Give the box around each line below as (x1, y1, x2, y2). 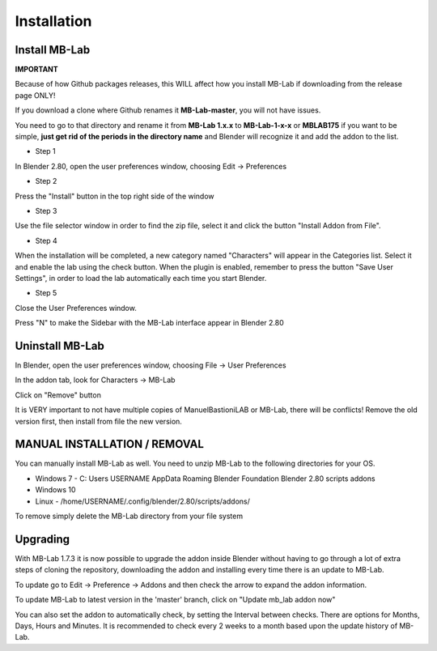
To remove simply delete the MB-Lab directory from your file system (15, 511, 243, 521)
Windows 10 (35, 485, 76, 495)
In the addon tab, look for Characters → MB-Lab (15, 375, 176, 385)
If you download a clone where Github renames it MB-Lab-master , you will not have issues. (15, 105, 321, 115)
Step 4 (35, 236, 58, 245)
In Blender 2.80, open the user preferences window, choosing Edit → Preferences (15, 161, 287, 171)
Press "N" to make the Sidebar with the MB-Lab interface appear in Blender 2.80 (15, 318, 285, 328)
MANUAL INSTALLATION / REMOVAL (15, 437, 204, 451)
